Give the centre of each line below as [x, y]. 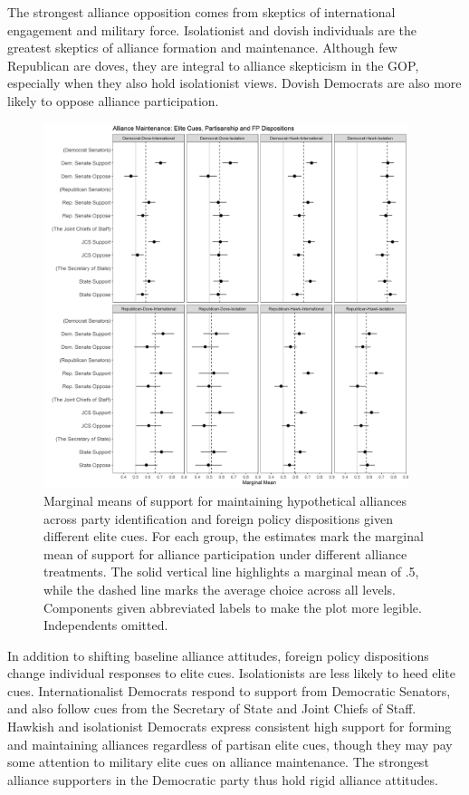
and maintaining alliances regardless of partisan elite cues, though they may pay [230, 744]
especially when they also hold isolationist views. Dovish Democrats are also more [234, 83]
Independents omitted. [106, 625]
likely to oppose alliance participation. [113, 100]
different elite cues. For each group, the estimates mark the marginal [234, 536]
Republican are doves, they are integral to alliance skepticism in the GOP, [213, 65]
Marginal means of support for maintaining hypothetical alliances [225, 500]
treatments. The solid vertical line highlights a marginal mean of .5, [231, 572]
